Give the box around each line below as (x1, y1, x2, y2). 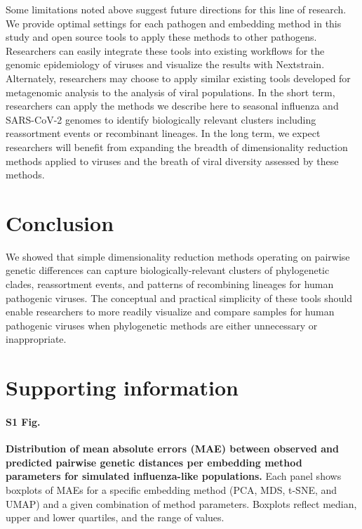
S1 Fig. (6, 414, 41, 429)
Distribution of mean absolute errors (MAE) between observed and (6, 441, 339, 456)
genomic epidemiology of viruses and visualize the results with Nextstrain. (6, 57, 325, 72)
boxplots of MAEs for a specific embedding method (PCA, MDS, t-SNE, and (6, 482, 337, 497)
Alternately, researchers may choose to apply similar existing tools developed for (6, 70, 351, 85)
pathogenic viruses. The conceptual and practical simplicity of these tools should (6, 290, 353, 305)
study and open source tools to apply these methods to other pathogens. (6, 30, 317, 44)
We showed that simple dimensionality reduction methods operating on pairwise (6, 249, 350, 263)
